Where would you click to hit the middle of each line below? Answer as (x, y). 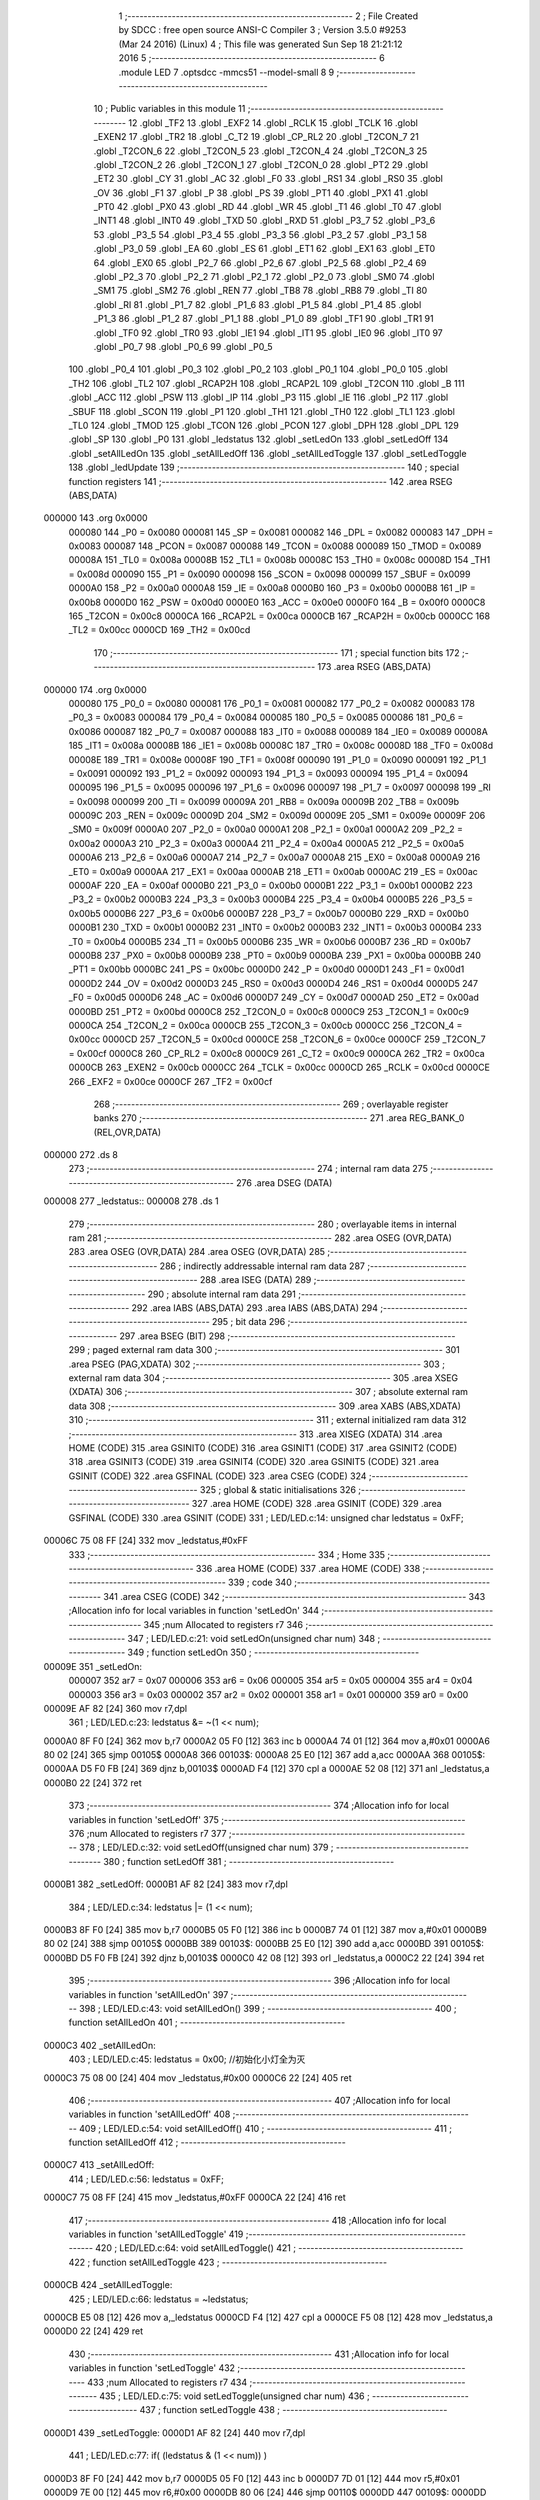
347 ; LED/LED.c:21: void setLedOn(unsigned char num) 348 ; (254, 1638)
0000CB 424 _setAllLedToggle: (108, 2285)
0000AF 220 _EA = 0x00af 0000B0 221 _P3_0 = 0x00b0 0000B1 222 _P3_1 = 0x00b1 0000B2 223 (271, 886)
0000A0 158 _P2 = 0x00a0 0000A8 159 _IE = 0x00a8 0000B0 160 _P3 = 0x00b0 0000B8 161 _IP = (272, 588)
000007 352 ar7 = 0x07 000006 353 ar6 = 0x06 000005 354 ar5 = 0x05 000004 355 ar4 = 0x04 (270, 1681)
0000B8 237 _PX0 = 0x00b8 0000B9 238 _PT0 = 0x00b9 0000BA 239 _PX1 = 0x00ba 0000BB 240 (275, 955)
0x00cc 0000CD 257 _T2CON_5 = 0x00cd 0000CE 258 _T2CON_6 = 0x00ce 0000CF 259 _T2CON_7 (277, 1039)
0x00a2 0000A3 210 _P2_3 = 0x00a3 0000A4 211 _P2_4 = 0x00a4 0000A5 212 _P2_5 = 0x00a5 (266, 843)
